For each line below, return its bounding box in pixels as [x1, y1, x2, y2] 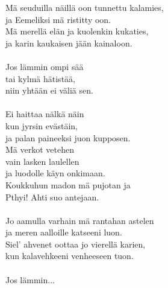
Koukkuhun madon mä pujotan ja [5, 178, 131, 191]
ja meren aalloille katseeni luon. [5, 226, 122, 238]
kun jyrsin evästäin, [5, 119, 78, 132]
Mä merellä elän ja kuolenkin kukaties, [5, 25, 149, 37]
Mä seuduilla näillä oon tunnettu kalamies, [5, 1, 164, 13]
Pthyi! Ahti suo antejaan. [5, 190, 99, 203]
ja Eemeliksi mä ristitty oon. [5, 13, 111, 25]
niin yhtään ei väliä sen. [5, 84, 93, 97]
